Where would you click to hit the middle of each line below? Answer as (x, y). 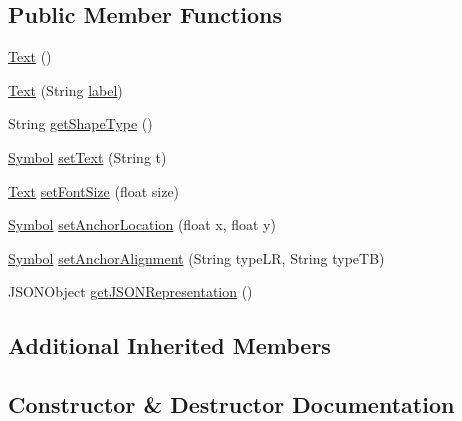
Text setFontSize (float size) (94, 190)
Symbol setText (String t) (87, 156)
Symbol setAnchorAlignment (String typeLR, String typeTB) (196, 257)
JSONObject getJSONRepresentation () (130, 291)
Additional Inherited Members (169, 345)
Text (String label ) (65, 89)
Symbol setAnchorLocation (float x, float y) (142, 224)
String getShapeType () (80, 123)
